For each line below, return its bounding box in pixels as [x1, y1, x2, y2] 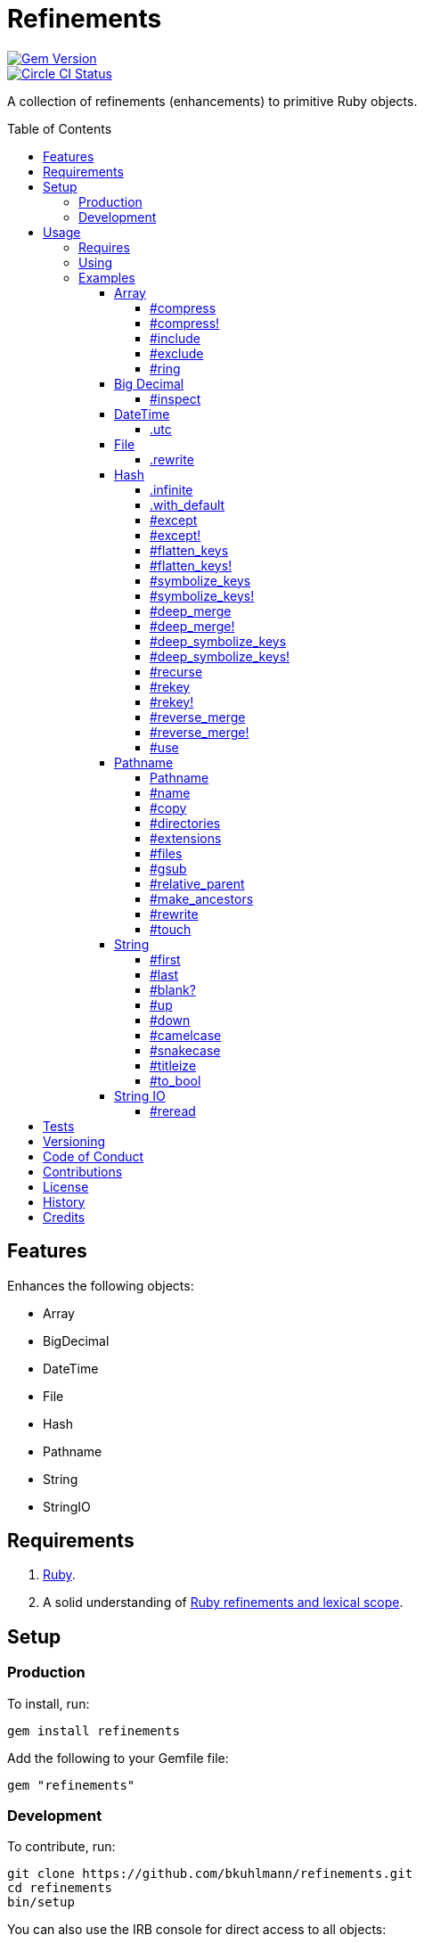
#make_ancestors [150, 890, 254, 906]
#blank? [150, 981, 196, 997]
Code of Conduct [43, 1148, 144, 1164]
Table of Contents [7, 120, 112, 136]
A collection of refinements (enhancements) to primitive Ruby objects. [7, 93, 418, 109]
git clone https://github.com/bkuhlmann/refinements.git [7, 1866, 413, 1882]
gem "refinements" [7, 1777, 135, 1792]
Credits [43, 1209, 86, 1225]
